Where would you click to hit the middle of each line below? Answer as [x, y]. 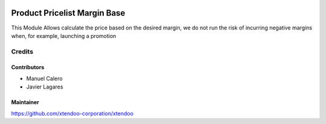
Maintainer [25, 102]
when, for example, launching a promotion [64, 36]
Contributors [28, 67]
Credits [22, 51]
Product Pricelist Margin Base [68, 13]
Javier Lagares [45, 87]
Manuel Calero [44, 78]
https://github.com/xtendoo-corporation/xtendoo [72, 113]
